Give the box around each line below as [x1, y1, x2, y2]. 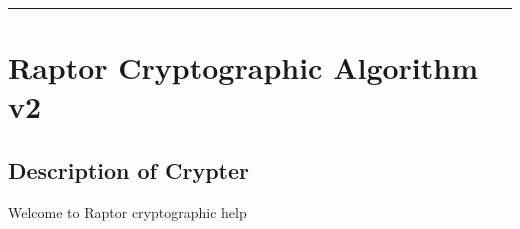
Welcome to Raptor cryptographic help [8, 201, 247, 222]
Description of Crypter [8, 154, 250, 185]
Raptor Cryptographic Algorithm [8, 47, 479, 88]
